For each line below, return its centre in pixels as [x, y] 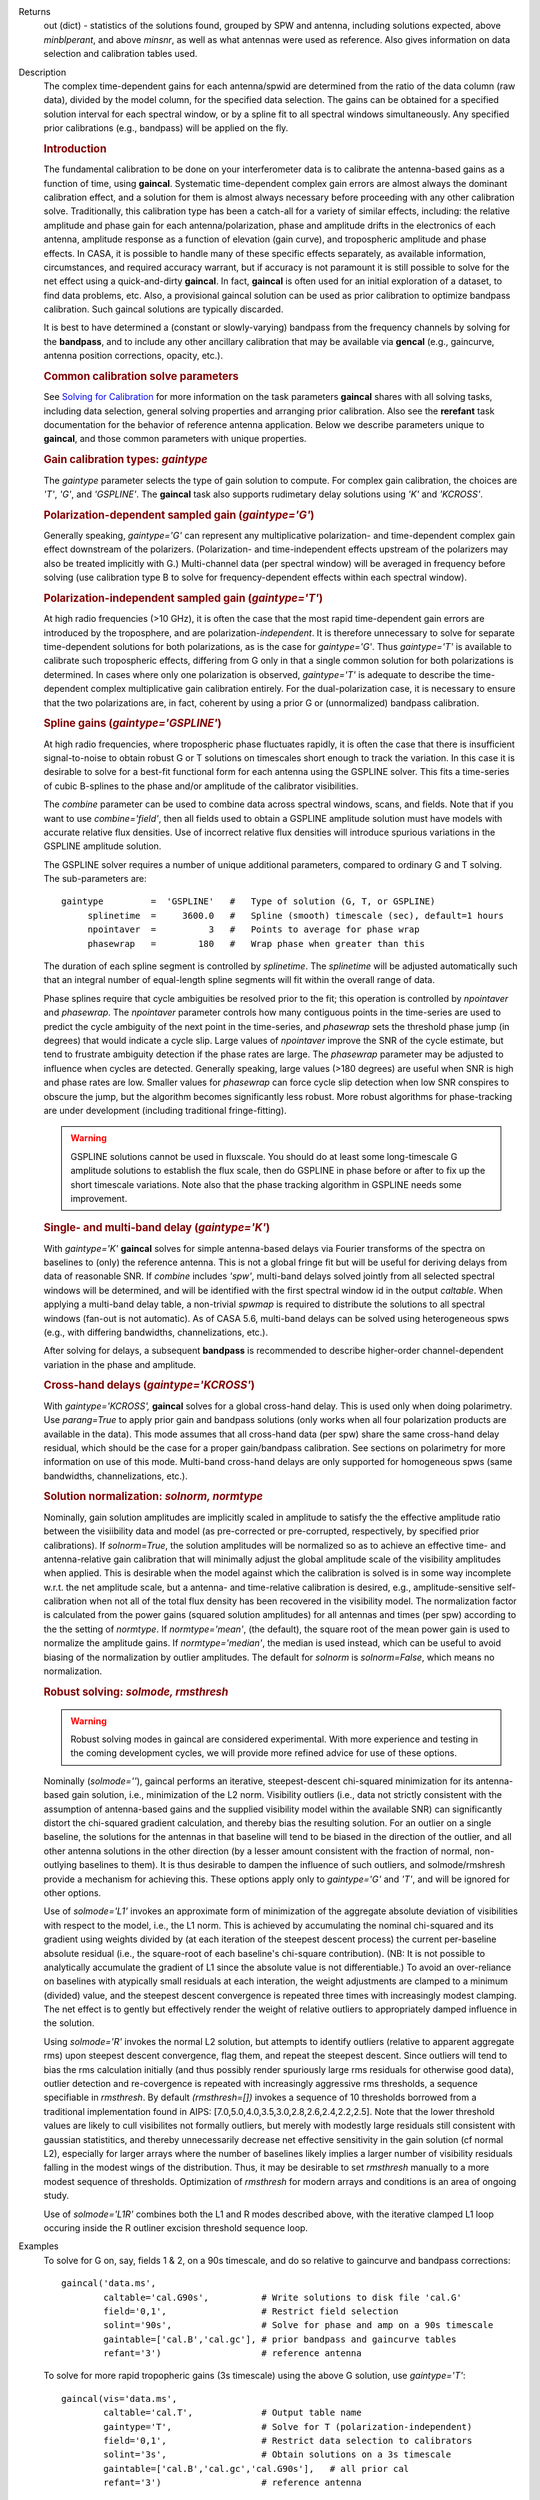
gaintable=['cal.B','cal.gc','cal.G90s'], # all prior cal [256, 2468]
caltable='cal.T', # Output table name [232, 2413]
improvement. [99, 1198]
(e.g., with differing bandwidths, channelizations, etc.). [156, 1332]
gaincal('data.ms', [109, 2283]
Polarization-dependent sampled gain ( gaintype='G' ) [179, 515]
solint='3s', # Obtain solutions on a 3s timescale [277, 2454]
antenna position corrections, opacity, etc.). [133, 356]
